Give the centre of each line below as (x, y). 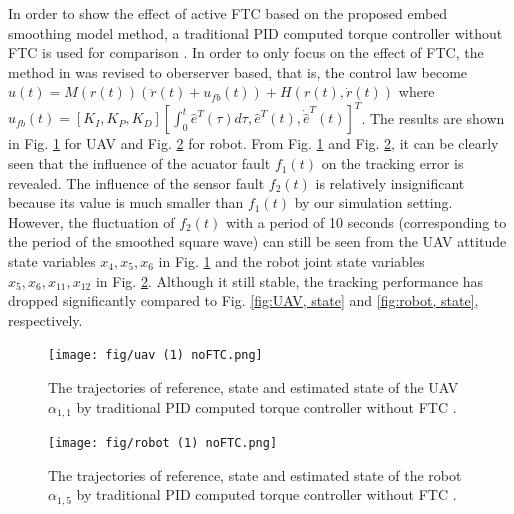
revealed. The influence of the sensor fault (136, 182)
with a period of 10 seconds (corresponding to (366, 221)
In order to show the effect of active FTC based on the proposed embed (228, 13)
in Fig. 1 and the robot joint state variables (291, 261)
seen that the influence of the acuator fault (139, 163)
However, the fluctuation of (91, 221)
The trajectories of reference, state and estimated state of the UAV (253, 387)
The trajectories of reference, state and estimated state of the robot (255, 474)
